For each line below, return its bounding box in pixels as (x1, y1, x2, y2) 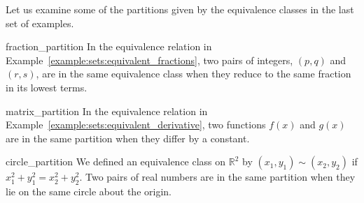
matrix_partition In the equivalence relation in (6, 103, 208, 118)
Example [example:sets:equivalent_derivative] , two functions (6, 117, 266, 132)
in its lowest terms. (6, 80, 87, 94)
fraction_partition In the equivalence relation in (6, 39, 212, 54)
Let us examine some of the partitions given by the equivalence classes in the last (6, 2, 354, 16)
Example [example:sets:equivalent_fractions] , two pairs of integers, (6, 52, 293, 67)
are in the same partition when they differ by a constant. (6, 130, 250, 145)
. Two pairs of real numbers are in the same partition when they (79, 170, 356, 184)
